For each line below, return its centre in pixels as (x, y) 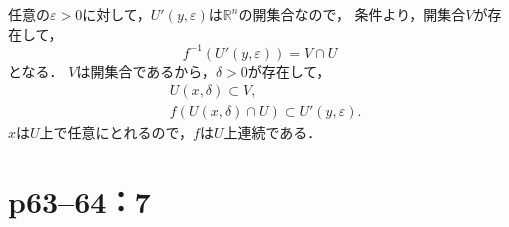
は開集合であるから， (146, 70)
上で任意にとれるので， (116, 132)
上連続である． (272, 132)
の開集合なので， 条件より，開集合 (352, 14)
